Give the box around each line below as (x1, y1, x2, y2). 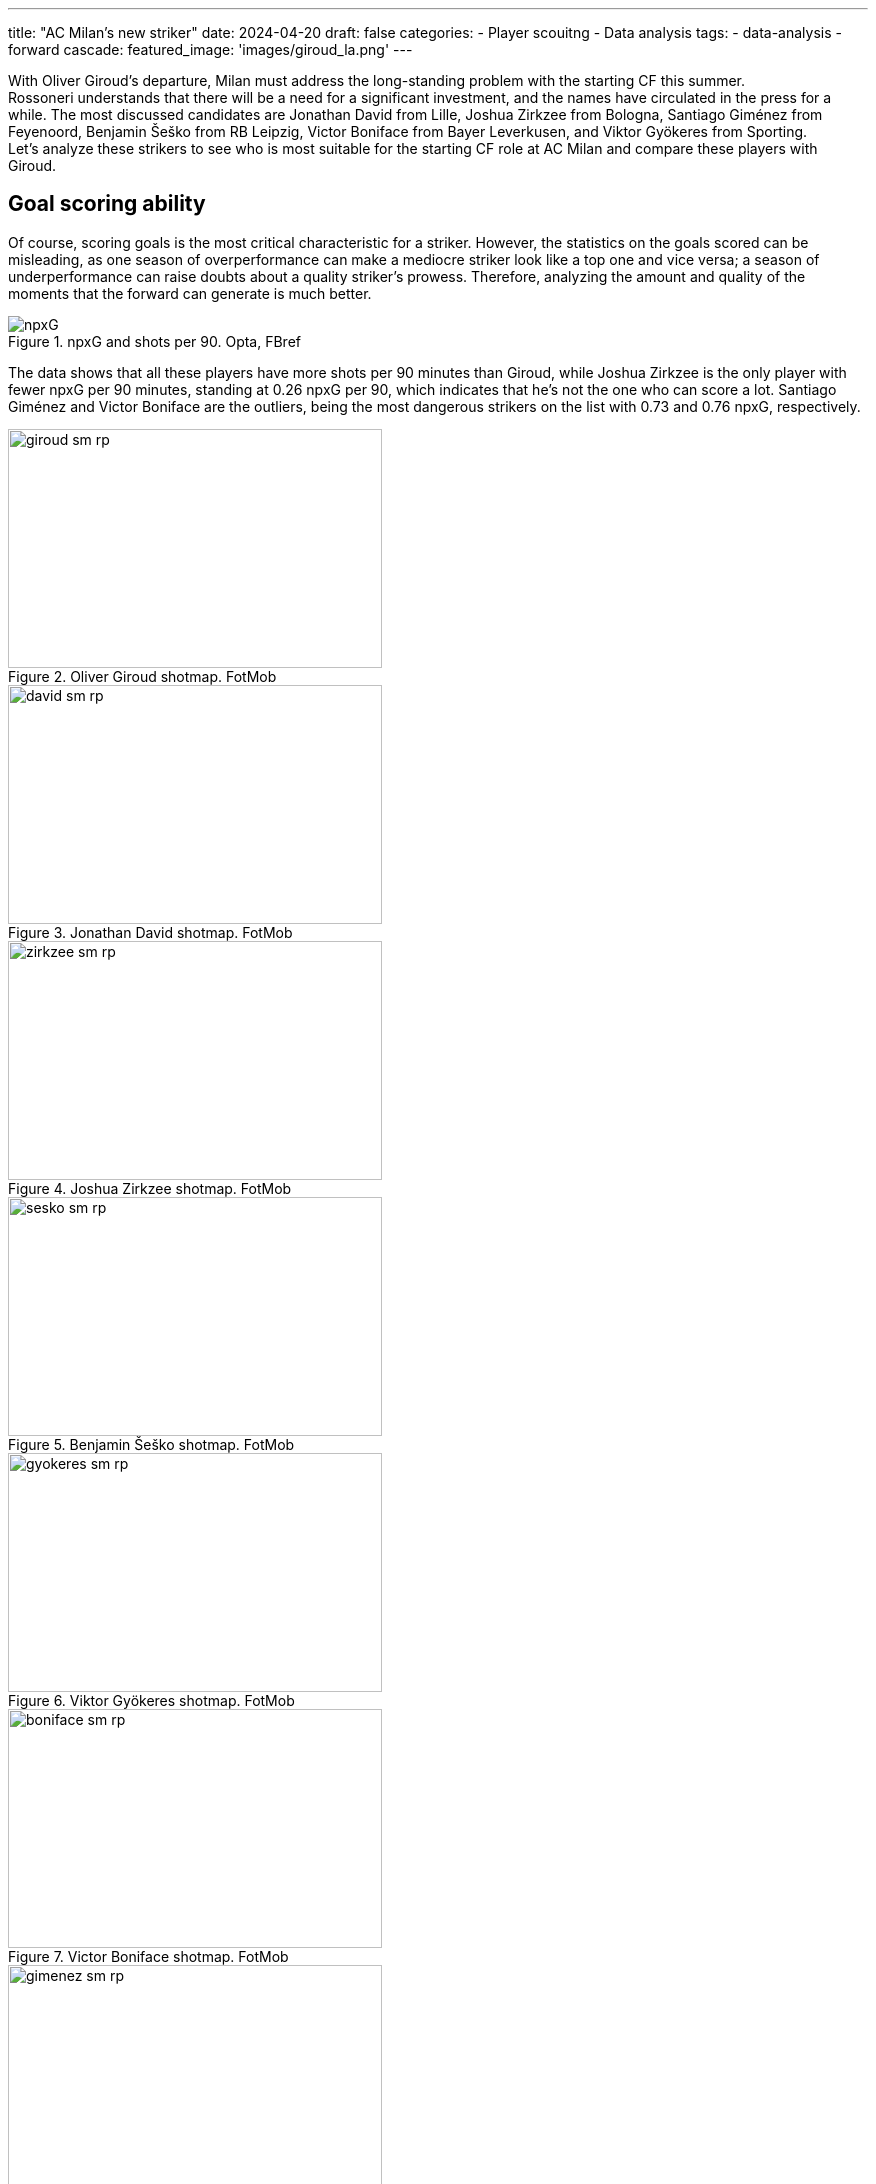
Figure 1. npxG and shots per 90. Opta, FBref (8, 332, 301, 350)
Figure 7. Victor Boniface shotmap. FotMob (8, 1947, 289, 1965)
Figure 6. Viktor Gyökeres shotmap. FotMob (8, 1691, 295, 1709)
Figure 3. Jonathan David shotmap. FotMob (8, 923, 293, 941)
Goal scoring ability (8, 191, 206, 217)
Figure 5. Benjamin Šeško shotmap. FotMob (8, 1435, 295, 1453)
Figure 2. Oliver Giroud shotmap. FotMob (8, 667, 277, 685)
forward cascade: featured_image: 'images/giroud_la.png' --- (8, 41, 413, 58)
